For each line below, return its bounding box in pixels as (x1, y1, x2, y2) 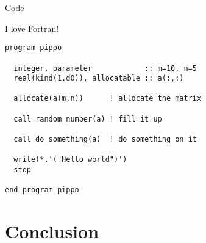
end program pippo (5, 186, 79, 195)
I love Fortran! (5, 21, 59, 34)
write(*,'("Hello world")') (13, 155, 127, 164)
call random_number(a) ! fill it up (13, 114, 162, 123)
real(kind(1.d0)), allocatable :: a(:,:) (13, 74, 184, 83)
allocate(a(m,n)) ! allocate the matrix (13, 94, 202, 103)
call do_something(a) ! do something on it (13, 135, 197, 144)
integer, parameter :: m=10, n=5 (13, 63, 197, 73)
